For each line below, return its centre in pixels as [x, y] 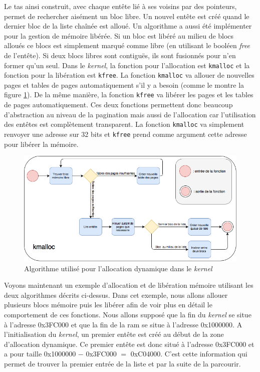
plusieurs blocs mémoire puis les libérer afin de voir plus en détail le [108, 305]
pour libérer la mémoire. [41, 144]
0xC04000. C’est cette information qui [189, 354]
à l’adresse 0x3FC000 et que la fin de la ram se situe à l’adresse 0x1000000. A [123, 324]
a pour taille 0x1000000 [40, 354]
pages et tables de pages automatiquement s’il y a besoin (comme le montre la [124, 84]
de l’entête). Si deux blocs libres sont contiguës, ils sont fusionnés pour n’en [120, 55]
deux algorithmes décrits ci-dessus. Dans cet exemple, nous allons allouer [116, 295]
